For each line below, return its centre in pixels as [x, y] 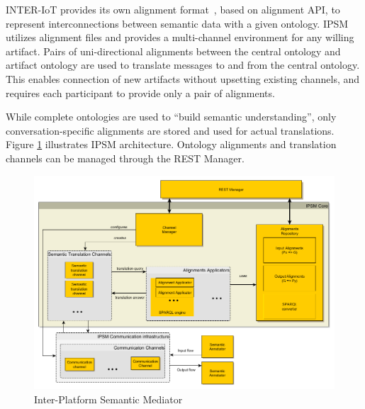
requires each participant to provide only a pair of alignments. [140, 93]
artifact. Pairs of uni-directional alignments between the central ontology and [173, 51]
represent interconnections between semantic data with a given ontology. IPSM [177, 23]
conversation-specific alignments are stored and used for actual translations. [170, 130]
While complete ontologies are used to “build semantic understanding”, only [171, 117]
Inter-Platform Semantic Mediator [108, 399]
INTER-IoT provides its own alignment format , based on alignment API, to [173, 9]
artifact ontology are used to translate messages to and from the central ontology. [183, 65]
